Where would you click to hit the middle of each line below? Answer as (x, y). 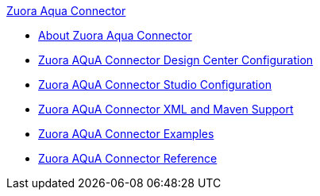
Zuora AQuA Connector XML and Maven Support (166, 109)
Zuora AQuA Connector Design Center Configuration (176, 60)
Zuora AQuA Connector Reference (128, 158)
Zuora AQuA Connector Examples (126, 134)
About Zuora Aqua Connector (115, 35)
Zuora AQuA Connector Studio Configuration (155, 85)
